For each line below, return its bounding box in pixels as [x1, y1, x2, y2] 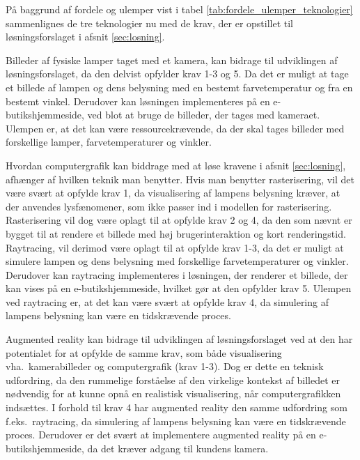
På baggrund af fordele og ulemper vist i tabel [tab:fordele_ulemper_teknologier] [6, 2, 353, 16]
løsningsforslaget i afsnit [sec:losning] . [6, 29, 165, 44]
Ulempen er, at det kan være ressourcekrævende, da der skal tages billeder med [6, 121, 345, 135]
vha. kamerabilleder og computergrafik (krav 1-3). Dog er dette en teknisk [6, 359, 324, 374]
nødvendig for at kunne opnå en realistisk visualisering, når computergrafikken [6, 386, 341, 401]
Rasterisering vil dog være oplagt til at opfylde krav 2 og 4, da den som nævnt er [6, 213, 352, 227]
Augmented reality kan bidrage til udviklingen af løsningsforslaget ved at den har [6, 332, 353, 346]
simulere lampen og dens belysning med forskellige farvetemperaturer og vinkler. [6, 254, 349, 268]
